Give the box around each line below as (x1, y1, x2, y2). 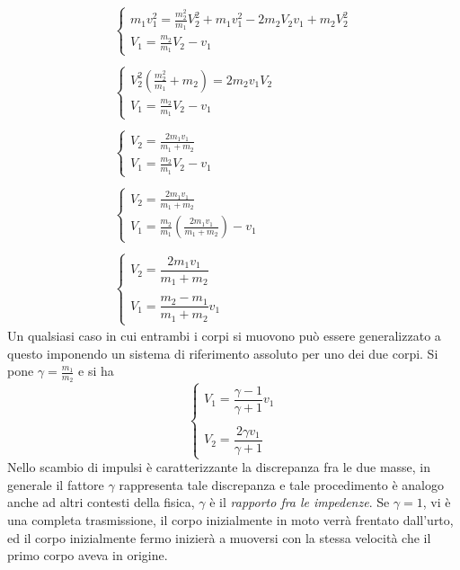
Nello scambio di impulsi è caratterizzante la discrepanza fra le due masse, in (7, 458, 431, 476)
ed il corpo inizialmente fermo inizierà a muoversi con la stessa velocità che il (7, 528, 431, 547)
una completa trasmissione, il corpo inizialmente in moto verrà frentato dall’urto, (7, 510, 454, 529)
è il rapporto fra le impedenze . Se (209, 493, 390, 512)
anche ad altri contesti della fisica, (7, 493, 195, 512)
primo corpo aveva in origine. (7, 546, 168, 565)
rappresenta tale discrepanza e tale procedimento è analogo (119, 475, 444, 494)
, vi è (422, 493, 451, 512)
